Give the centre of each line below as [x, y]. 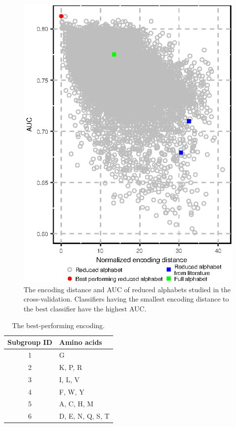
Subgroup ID [30, 342]
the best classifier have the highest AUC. [85, 309]
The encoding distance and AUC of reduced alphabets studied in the [127, 289]
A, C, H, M [76, 404]
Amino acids [81, 342]
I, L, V [69, 379]
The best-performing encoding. [58, 325]
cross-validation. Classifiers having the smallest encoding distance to [126, 299]
